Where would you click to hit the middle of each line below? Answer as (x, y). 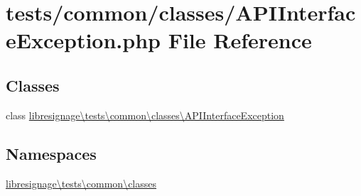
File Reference (240, 40)
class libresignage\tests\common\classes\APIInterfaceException (145, 115)
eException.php (83, 40)
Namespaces (51, 153)
